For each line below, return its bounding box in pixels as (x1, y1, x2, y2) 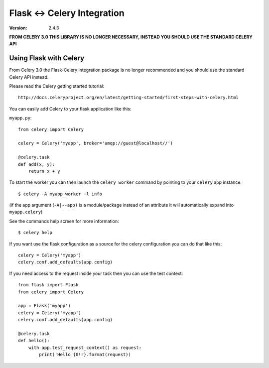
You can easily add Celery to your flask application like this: (9, 106, 132, 112)
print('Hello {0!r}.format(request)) (39, 352, 132, 358)
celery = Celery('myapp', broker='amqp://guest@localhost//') (18, 140, 173, 146)
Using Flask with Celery (9, 54, 85, 62)
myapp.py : (9, 115, 32, 121)
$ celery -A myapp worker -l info (18, 191, 102, 197)
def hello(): (18, 338, 50, 344)
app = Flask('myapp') (18, 303, 71, 309)
